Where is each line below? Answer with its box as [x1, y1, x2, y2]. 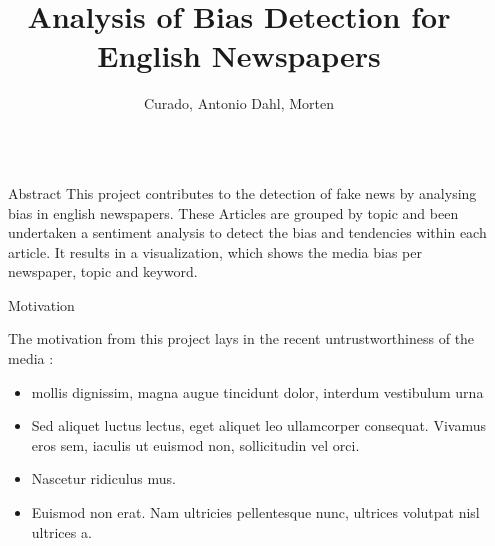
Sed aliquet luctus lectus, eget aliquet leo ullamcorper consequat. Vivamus [31, 415, 486, 436]
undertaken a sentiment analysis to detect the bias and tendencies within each [8, 222, 487, 243]
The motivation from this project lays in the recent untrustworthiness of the [8, 328, 475, 349]
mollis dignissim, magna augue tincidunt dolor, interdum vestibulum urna [31, 381, 484, 402]
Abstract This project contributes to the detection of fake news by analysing [8, 182, 477, 203]
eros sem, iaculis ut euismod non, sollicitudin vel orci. [31, 434, 360, 455]
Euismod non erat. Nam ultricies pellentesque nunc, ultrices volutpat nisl [31, 502, 480, 523]
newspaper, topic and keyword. [8, 261, 198, 282]
